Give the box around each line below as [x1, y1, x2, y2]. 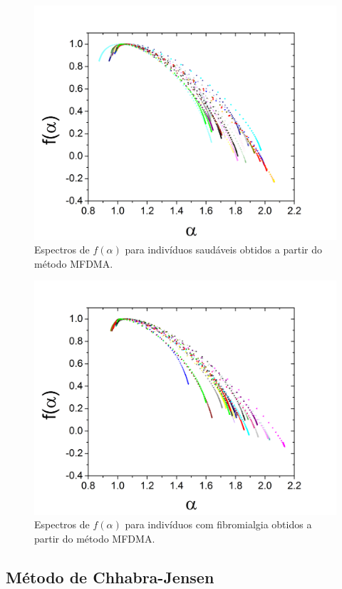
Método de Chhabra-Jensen [6, 565, 214, 588]
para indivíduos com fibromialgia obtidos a [125, 517, 312, 532]
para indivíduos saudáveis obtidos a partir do [125, 242, 322, 257]
